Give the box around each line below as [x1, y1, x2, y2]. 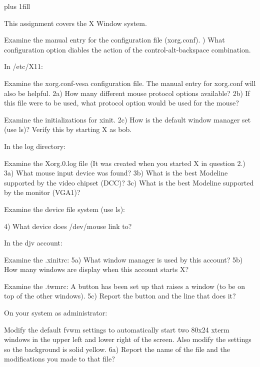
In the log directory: [4, 140, 65, 151]
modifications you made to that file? [4, 353, 115, 364]
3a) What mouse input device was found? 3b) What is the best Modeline [4, 167, 228, 178]
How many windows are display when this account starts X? [4, 264, 189, 274]
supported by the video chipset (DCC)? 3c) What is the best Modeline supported [4, 177, 254, 187]
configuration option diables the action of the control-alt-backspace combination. [4, 44, 251, 54]
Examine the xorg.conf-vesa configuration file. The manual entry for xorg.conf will [4, 77, 256, 88]
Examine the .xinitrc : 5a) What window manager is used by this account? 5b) [4, 254, 243, 264]
